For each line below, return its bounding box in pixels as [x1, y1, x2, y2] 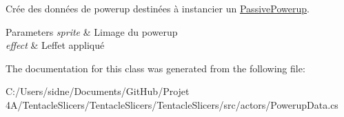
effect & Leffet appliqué [6, 38, 105, 52]
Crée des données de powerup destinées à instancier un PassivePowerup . [6, 1, 310, 15]
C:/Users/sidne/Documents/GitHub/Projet [6, 84, 190, 98]
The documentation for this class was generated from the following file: [6, 61, 305, 75]
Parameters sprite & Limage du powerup [6, 24, 178, 39]
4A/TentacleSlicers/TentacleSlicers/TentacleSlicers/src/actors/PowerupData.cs [6, 97, 338, 111]
